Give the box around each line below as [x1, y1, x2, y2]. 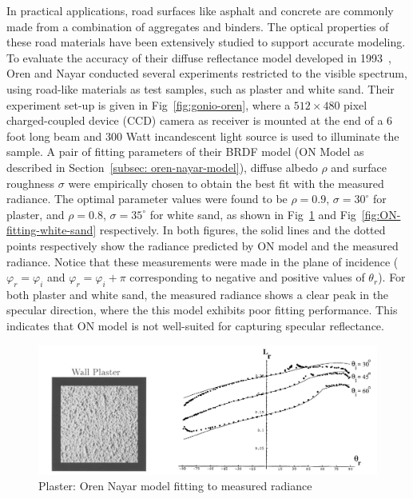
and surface [331, 158, 387, 175]
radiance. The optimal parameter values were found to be [6, 190, 288, 207]
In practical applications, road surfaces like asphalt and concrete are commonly [6, 2, 394, 18]
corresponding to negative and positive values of [129, 269, 365, 285]
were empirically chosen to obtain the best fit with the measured [68, 174, 384, 191]
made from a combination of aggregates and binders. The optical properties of [6, 18, 389, 34]
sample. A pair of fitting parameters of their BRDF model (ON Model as [6, 143, 364, 160]
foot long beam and [6, 127, 102, 144]
